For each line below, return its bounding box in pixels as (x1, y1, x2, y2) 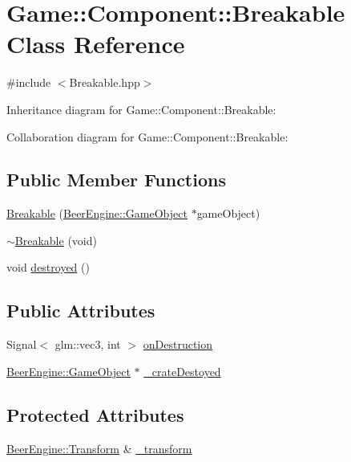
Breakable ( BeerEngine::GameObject (6, 205, 188, 222)
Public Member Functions (6, 167, 226, 192)
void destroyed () (6, 259, 90, 276)
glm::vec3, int (54, 336, 121, 353)
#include (6, 74, 51, 91)
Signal (6, 336, 37, 353)
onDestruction (143, 336, 213, 353)
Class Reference (6, 27, 185, 60)
